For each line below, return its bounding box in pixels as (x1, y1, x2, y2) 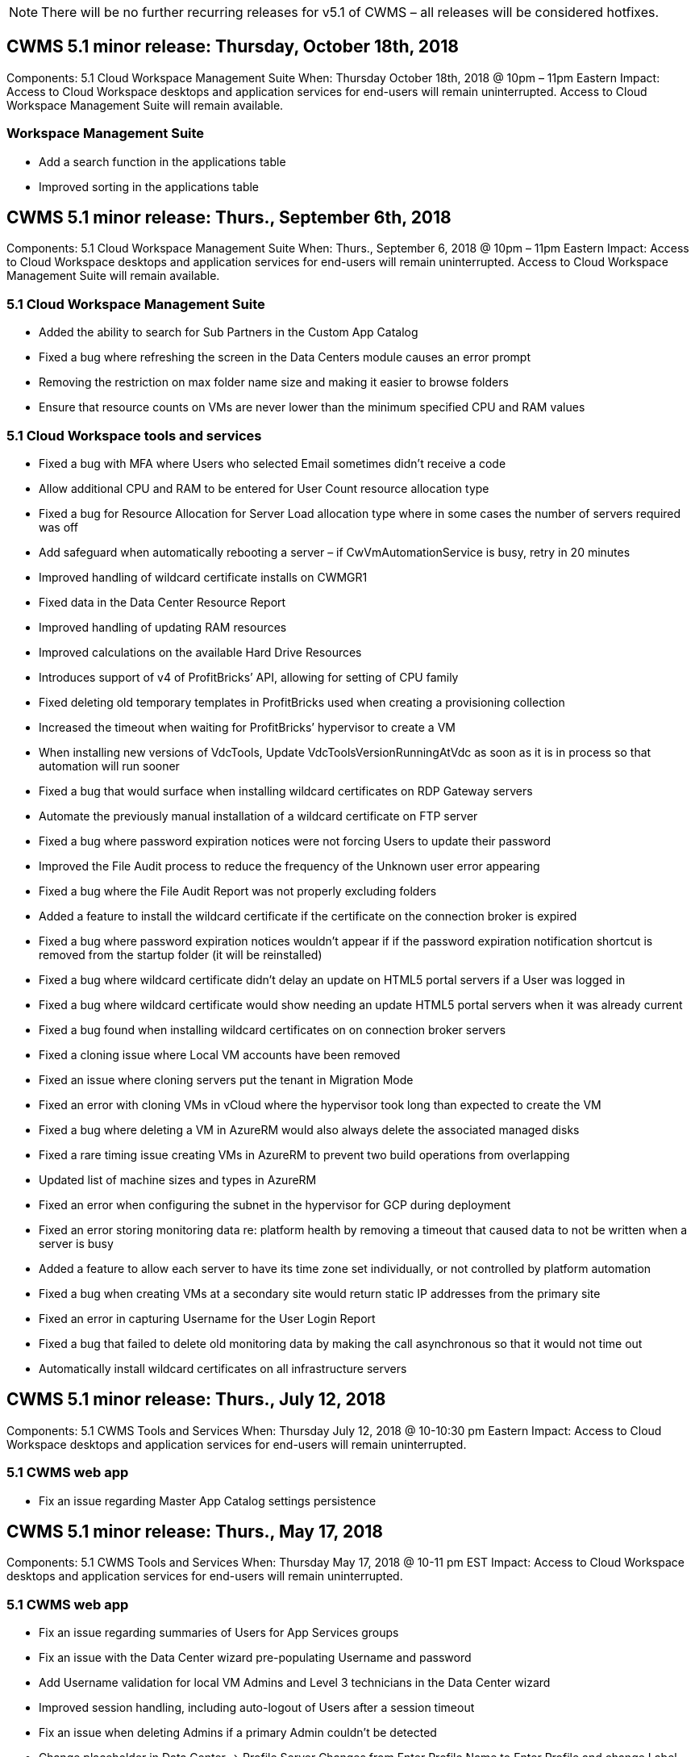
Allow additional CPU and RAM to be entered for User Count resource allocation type (39, 481, 489, 495)
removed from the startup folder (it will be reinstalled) (39, 947, 323, 962)
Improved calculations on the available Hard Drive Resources (39, 645, 362, 659)
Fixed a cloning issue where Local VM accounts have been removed (39, 1047, 401, 1062)
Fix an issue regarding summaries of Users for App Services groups (39, 1626, 399, 1640)
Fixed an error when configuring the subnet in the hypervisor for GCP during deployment (39, 1197, 511, 1212)
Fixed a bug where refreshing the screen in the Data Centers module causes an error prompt (39, 350, 531, 365)
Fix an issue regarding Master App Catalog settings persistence (39, 1493, 377, 1508)
